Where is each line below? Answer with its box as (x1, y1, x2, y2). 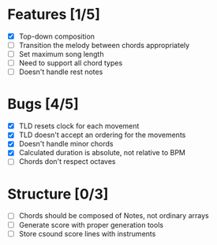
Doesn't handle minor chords (18, 139, 114, 149)
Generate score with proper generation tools (18, 220, 163, 229)
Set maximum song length (18, 50, 104, 59)
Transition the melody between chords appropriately (18, 41, 190, 50)
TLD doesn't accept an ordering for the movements (18, 130, 186, 139)
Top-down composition (18, 32, 95, 41)
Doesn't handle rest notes (18, 67, 103, 76)
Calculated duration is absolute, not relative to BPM (18, 148, 186, 158)
